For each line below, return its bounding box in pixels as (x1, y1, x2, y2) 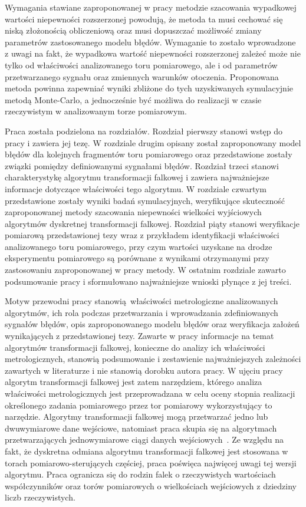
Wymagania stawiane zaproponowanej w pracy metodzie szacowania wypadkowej (5, 1, 297, 13)
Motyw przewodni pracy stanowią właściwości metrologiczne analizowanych (5, 295, 278, 307)
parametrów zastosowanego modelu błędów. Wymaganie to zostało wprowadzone (5, 35, 296, 48)
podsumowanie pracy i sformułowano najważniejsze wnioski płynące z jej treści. (5, 275, 292, 287)
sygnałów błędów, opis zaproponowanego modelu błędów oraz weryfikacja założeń (5, 318, 300, 330)
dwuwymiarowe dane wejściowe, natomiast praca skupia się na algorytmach (5, 422, 277, 434)
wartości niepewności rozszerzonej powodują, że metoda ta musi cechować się (5, 12, 283, 25)
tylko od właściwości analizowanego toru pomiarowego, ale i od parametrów (5, 58, 278, 71)
